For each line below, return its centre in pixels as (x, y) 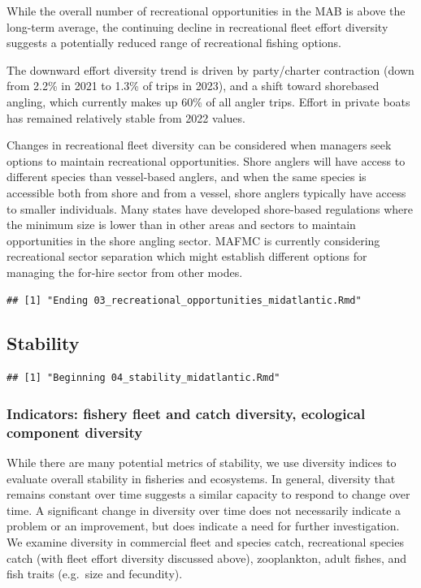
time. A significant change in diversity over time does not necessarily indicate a (204, 510)
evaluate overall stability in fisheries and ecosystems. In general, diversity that (201, 478)
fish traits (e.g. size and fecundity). (95, 574)
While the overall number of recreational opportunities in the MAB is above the (206, 11)
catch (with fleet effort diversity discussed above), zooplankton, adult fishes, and (207, 558)
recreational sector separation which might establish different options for (187, 256)
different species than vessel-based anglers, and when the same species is (187, 177)
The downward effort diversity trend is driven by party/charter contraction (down (210, 69)
